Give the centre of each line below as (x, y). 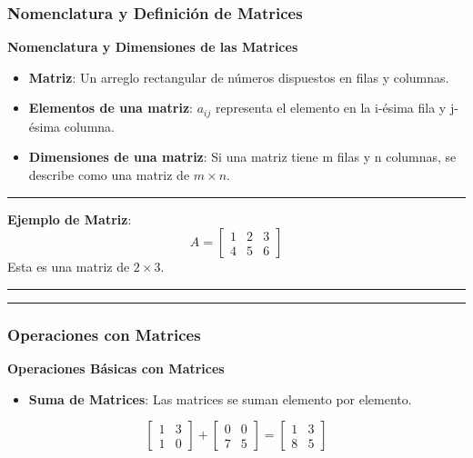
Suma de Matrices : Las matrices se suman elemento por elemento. (220, 398)
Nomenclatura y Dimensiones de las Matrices (153, 47)
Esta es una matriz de (69, 267)
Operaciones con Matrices (104, 334)
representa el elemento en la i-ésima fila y (331, 108)
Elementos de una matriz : (111, 108)
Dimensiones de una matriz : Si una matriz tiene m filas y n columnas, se (242, 157)
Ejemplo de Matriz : (70, 219)
